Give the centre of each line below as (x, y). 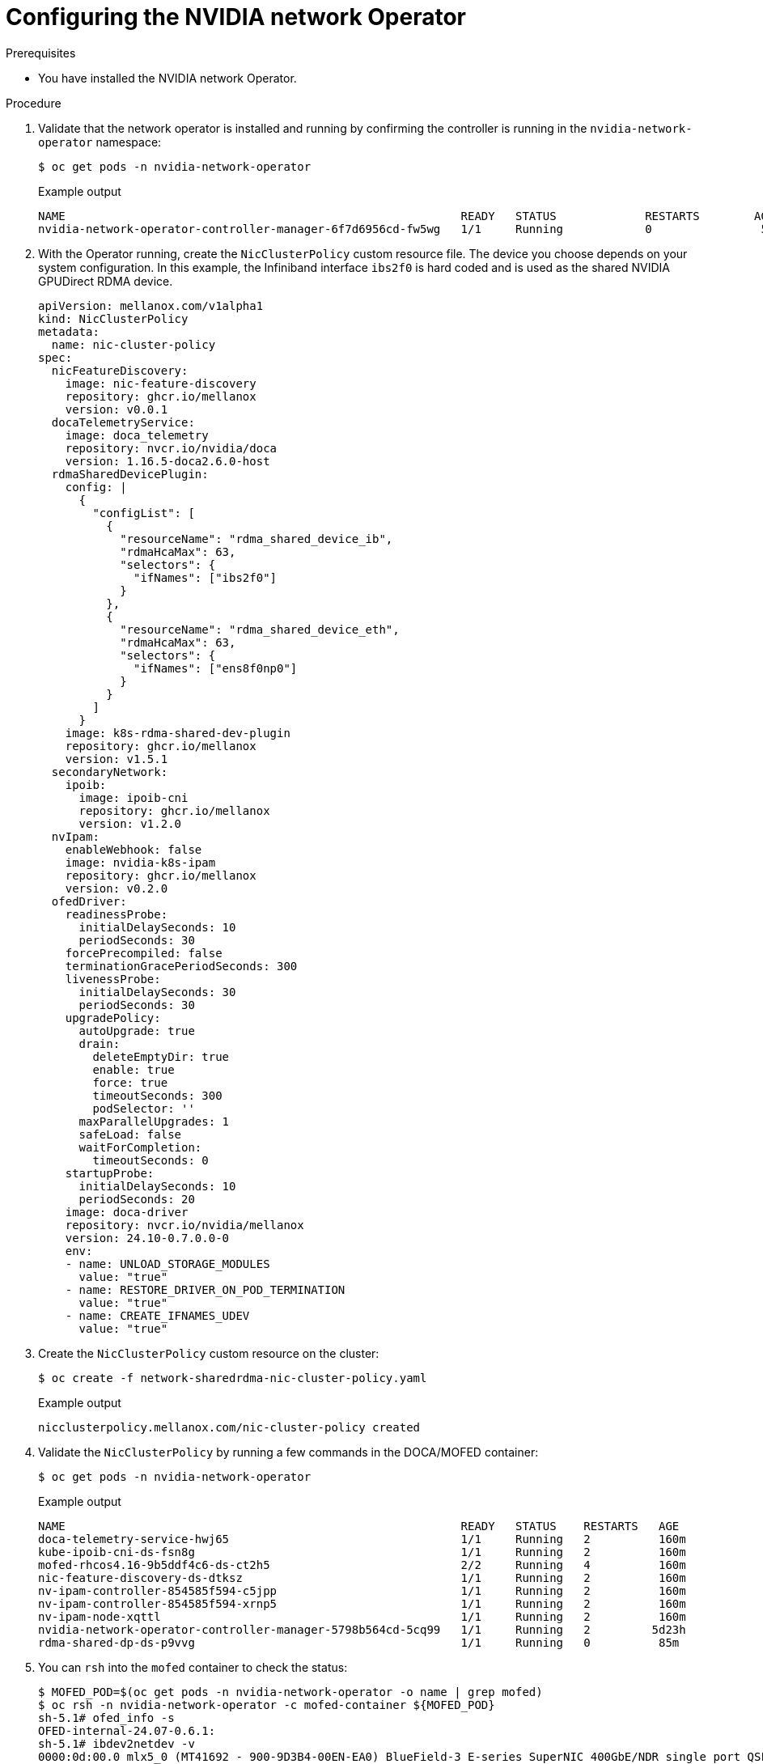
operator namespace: (100, 142)
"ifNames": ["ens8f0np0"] (216, 668)
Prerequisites (41, 53)
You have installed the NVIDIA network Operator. (167, 78)
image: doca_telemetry (137, 435)
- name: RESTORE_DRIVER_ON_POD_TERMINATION (205, 1289)
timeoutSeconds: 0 (150, 1160)
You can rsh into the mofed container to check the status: (193, 1667)
